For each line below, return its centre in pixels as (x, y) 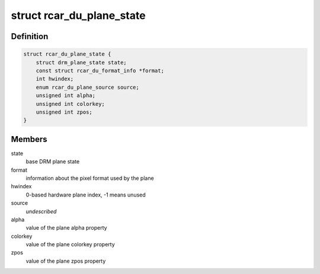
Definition (30, 36)
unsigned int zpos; (64, 112)
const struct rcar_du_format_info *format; (100, 70)
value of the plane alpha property (66, 228)
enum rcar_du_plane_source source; (87, 87)
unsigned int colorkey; (70, 104)
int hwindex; (55, 79)
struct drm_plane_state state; (81, 62)
